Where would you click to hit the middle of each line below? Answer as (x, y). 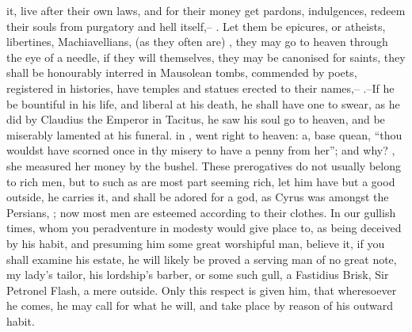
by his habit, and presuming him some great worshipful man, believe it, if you (196, 243)
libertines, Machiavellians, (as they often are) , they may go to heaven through (197, 42)
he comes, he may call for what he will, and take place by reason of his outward (200, 305)
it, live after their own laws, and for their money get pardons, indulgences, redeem (206, 10)
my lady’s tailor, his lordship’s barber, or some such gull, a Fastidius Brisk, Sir (198, 275)
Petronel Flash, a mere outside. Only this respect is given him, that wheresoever (202, 290)
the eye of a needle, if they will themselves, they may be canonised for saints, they (206, 57)
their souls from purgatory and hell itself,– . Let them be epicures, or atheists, (196, 26)
